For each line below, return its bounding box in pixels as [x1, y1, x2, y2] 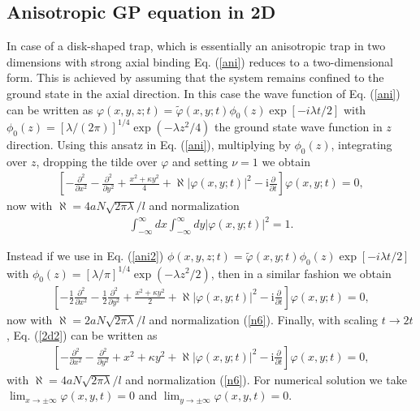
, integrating [331, 135, 392, 152]
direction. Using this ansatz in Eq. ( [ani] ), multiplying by [6, 135, 291, 152]
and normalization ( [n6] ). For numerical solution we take [125, 370, 407, 387]
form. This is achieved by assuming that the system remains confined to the [6, 69, 384, 86]
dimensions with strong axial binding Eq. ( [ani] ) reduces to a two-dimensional [6, 53, 393, 70]
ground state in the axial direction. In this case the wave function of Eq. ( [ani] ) [6, 84, 401, 101]
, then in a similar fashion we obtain [210, 264, 392, 281]
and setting [172, 152, 228, 169]
